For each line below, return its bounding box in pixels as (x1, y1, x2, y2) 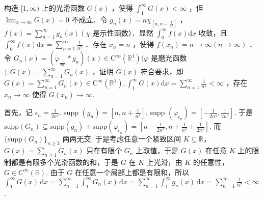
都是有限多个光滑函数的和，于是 (11, 157, 118, 167)
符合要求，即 (140, 66, 183, 77)
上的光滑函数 (41, 3, 85, 13)
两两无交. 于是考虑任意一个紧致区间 (62, 133, 181, 144)
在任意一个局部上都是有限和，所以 (75, 166, 190, 177)
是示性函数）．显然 (92, 27, 153, 38)
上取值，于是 (136, 145, 179, 156)
